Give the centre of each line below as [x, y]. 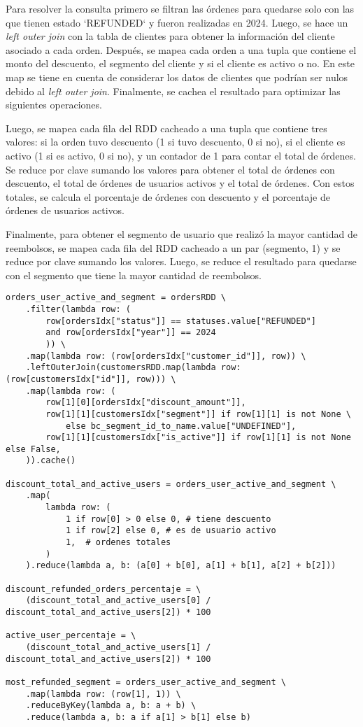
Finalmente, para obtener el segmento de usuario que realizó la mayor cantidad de [181, 233]
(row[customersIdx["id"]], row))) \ [91, 379]
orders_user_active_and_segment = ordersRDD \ [116, 298]
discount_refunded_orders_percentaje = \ [104, 589]
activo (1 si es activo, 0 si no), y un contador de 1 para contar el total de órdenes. [181, 155]
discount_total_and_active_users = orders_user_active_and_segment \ [171, 484]
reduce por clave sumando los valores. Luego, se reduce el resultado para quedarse [181, 261]
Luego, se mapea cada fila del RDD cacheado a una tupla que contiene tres [166, 128]
